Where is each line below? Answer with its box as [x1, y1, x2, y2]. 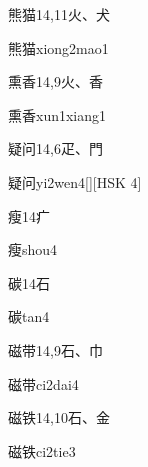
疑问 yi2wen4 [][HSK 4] [8, 171, 142, 192]
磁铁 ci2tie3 [8, 440, 76, 461]
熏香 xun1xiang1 [8, 104, 107, 125]
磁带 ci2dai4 [8, 373, 79, 394]
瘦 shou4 [8, 239, 58, 260]
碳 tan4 [8, 306, 50, 327]
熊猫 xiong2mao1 [8, 37, 109, 58]
